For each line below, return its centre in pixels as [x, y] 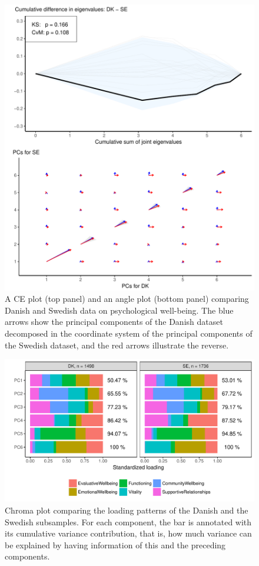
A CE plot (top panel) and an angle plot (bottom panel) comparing [127, 299]
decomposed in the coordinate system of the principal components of [129, 333]
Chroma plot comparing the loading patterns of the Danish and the [127, 510]
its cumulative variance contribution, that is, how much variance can [128, 533]
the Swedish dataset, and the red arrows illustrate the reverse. [117, 345]
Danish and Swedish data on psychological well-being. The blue [119, 310]
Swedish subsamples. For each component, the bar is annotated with [128, 521]
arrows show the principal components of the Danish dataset [114, 322]
